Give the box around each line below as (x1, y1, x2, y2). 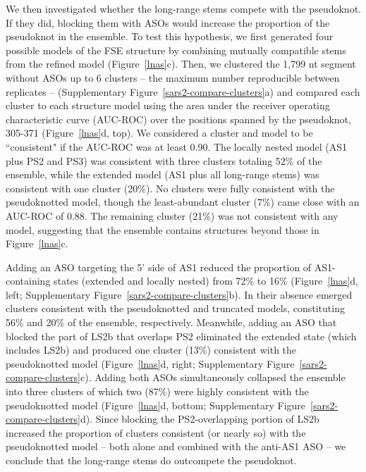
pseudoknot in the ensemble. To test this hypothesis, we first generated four (6, 29, 334, 44)
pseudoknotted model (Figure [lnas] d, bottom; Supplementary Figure (6, 397, 306, 412)
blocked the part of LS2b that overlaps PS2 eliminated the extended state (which (6, 328, 357, 343)
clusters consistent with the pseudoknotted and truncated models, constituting (6, 301, 345, 316)
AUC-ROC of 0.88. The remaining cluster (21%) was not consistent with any (6, 208, 338, 223)
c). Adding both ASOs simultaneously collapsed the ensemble (80, 370, 346, 385)
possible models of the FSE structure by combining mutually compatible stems (6, 42, 346, 57)
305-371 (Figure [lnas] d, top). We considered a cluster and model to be (6, 125, 313, 140)
